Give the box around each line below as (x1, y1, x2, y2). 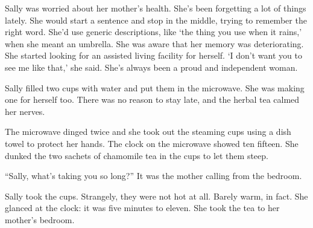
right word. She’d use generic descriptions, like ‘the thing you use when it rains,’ (5, 25, 302, 38)
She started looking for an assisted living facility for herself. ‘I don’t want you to (5, 49, 302, 62)
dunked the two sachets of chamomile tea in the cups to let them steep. (5, 149, 268, 161)
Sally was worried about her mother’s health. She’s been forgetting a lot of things (5, 2, 306, 14)
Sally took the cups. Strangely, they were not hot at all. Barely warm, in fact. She (5, 189, 308, 202)
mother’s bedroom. (5, 213, 75, 226)
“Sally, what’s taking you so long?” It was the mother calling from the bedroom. (5, 169, 302, 182)
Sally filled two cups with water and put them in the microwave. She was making (5, 81, 305, 94)
